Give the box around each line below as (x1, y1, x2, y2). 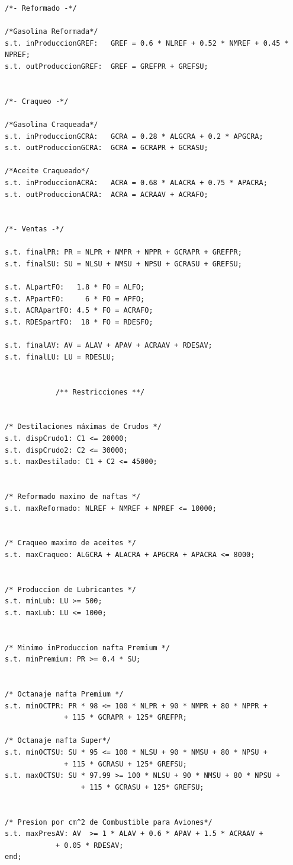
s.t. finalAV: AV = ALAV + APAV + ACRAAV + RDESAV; (5, 341, 212, 350)
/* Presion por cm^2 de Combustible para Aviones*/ (5, 818, 212, 826)
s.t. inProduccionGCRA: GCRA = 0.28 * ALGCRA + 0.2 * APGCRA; (5, 132, 263, 141)
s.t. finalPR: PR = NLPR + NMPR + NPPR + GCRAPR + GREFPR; (5, 248, 242, 257)
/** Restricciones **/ (55, 387, 145, 396)
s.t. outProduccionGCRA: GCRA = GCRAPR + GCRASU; (5, 144, 208, 152)
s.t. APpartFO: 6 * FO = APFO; (5, 294, 145, 303)
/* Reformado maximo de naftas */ (5, 492, 141, 501)
